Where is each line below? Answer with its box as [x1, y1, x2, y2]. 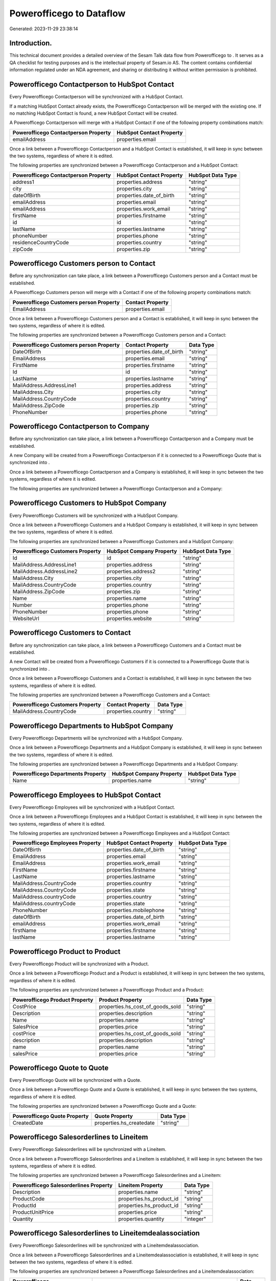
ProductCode [12, 1195, 45, 1202]
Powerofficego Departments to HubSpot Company [9, 721, 174, 730]
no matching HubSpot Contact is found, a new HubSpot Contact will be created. [9, 110, 178, 116]
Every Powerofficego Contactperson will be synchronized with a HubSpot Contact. [9, 94, 184, 100]
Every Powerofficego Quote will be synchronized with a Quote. [9, 1077, 142, 1083]
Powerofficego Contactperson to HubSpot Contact [9, 80, 174, 89]
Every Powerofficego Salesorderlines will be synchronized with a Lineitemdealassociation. [9, 1243, 199, 1249]
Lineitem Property [118, 1182, 163, 1189]
